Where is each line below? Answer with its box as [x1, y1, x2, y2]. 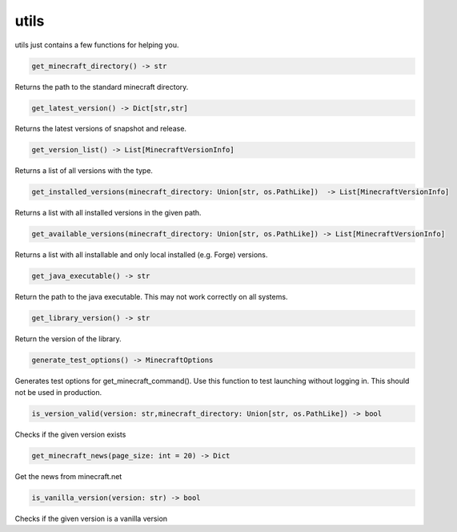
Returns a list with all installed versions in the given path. [14, 208, 202, 218]
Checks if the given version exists [14, 429, 126, 439]
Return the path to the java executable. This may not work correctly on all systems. [14, 292, 288, 302]
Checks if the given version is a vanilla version [14, 514, 168, 523]
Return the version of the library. [14, 334, 122, 344]
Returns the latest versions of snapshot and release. [14, 124, 187, 134]
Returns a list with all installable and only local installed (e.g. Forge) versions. [14, 250, 268, 260]
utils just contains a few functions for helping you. [14, 40, 179, 50]
